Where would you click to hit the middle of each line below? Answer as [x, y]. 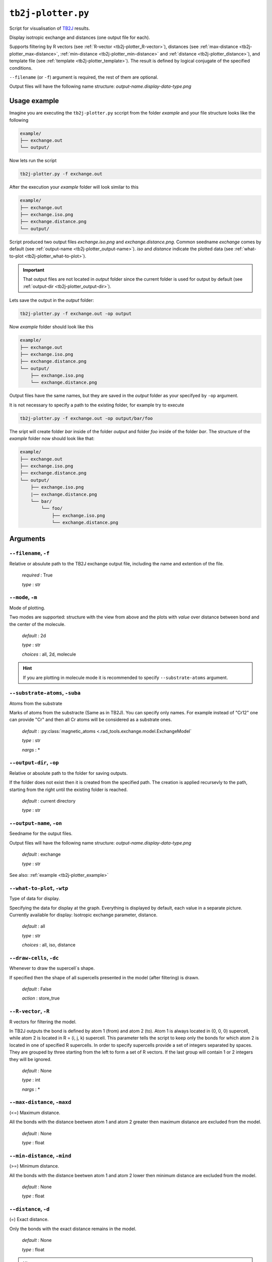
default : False [37, 989]
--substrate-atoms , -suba [45, 693]
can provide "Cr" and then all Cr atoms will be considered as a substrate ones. [91, 720]
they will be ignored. [30, 1059]
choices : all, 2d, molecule [49, 654]
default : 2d [34, 636]
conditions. [21, 68]
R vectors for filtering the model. [43, 1022]
